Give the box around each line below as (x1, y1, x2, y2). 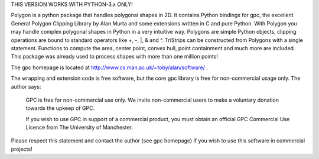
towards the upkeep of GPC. (25, 105, 95, 112)
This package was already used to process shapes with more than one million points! (11, 53, 219, 60)
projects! (11, 145, 32, 152)
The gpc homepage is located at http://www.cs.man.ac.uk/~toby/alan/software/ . (11, 64, 208, 71)
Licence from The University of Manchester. (25, 124, 133, 131)
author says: (11, 83, 41, 90)
